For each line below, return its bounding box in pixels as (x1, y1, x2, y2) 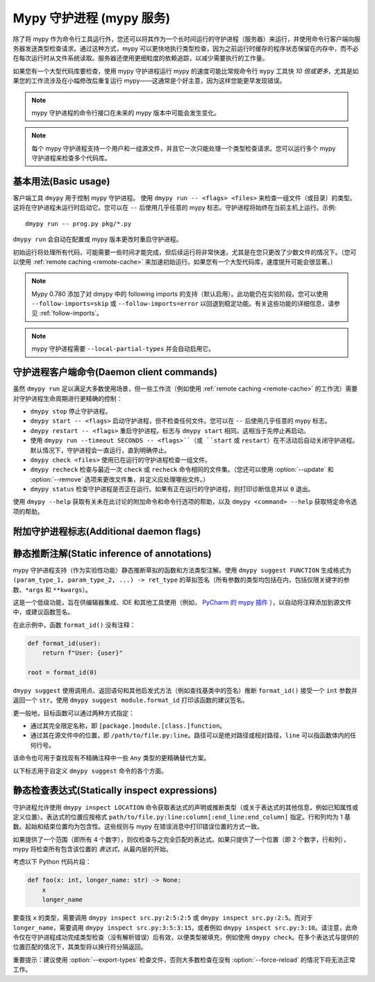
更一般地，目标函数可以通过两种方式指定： (12, 709, 135, 717)
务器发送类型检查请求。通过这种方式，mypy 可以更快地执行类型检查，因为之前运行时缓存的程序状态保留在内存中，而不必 (12, 44, 359, 52)
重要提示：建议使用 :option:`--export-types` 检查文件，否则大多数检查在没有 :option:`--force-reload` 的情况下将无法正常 (12, 956, 356, 964)
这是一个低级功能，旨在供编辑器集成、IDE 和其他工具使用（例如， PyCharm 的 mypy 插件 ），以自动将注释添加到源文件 (12, 598, 352, 606)
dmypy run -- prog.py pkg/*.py (25, 220, 132, 227)
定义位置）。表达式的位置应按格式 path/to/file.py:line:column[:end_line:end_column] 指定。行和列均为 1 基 (12, 812, 351, 821)
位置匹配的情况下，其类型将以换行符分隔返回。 (12, 942, 147, 951)
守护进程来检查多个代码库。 (31, 154, 111, 163)
